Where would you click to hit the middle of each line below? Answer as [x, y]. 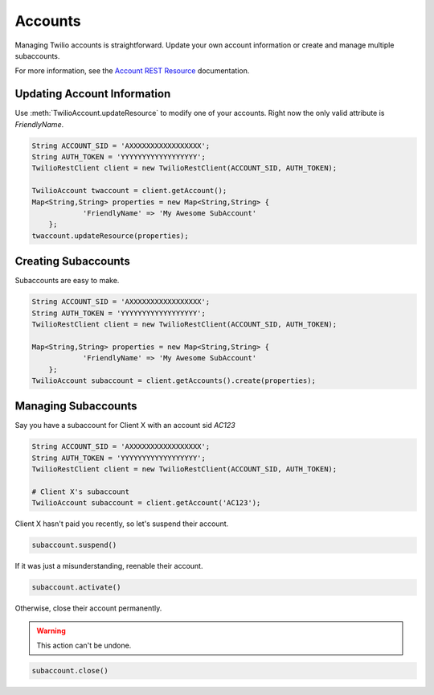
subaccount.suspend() [74, 545]
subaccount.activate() [76, 588]
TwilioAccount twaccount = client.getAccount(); [129, 191]
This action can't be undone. [84, 646]
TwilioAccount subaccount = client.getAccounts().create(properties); [174, 380]
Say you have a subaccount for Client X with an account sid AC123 [125, 426]
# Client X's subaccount [81, 492]
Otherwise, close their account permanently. [88, 608]
